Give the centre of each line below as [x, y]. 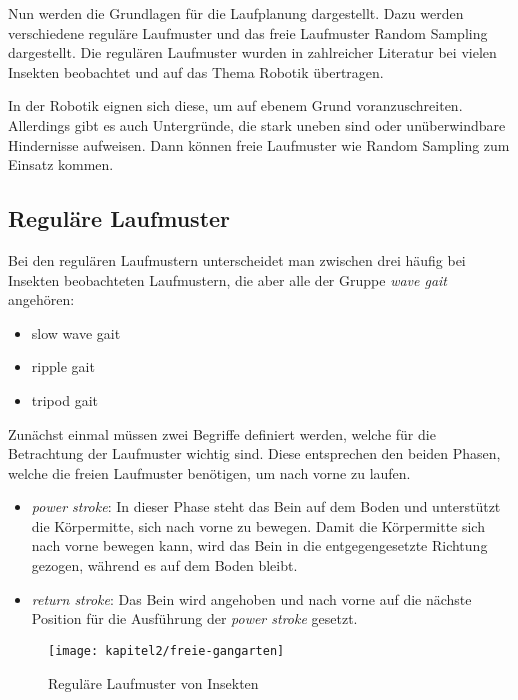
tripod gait [64, 399]
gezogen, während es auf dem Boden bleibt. [164, 565]
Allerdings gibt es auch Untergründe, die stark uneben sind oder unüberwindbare [257, 124]
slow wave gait [76, 332]
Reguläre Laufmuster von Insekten [153, 682]
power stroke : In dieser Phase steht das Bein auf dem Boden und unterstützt [266, 506]
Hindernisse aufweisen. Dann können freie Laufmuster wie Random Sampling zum [259, 144]
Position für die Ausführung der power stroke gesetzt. [194, 618]
